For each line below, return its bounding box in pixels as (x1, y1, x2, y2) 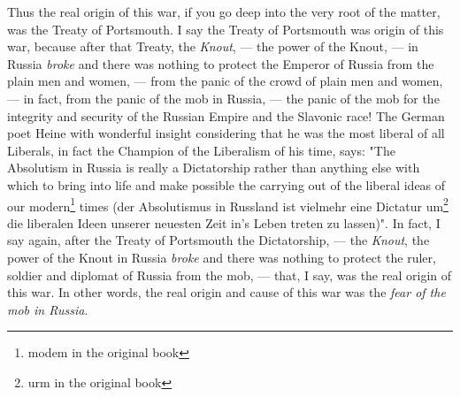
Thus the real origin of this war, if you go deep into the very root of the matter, (7, 3, 441, 20)
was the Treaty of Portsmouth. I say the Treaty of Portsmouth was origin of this (7, 19, 444, 38)
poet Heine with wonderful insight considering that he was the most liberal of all (7, 124, 445, 142)
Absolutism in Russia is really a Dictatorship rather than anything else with (7, 158, 420, 177)
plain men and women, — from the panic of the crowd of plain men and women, (7, 72, 443, 90)
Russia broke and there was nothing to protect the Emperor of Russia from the (7, 54, 434, 73)
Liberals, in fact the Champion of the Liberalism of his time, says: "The (7, 141, 395, 159)
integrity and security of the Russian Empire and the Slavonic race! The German (7, 106, 445, 125)
